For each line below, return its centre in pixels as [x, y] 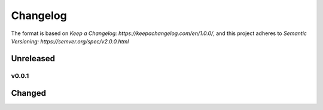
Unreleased [33, 59]
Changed [28, 93]
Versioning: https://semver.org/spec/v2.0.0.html [70, 41]
